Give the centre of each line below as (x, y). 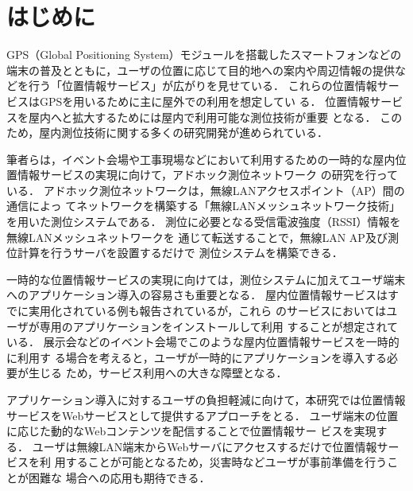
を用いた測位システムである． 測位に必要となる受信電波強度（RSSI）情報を (204, 222)
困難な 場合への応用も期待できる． (119, 477)
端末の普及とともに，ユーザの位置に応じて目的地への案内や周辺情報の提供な (206, 70)
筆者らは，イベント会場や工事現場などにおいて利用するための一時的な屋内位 (206, 159)
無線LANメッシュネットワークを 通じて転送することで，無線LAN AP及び (197, 237)
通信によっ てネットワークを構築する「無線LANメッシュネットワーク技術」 (203, 206)
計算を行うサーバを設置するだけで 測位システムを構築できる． (180, 253)
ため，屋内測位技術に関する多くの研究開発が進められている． (167, 132)
